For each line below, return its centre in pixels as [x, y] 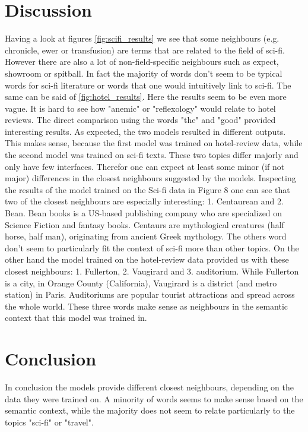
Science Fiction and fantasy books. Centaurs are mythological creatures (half [145, 224]
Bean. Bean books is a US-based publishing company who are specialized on [144, 213]
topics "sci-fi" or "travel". [49, 422]
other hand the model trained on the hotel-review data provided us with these [147, 259]
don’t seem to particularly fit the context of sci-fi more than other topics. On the [152, 247]
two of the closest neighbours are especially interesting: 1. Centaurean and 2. [144, 201]
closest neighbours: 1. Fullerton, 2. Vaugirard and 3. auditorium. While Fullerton [152, 271]
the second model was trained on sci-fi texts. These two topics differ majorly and [152, 155]
